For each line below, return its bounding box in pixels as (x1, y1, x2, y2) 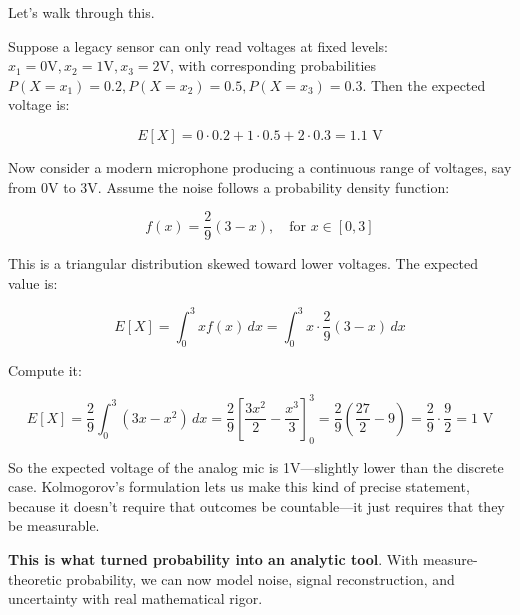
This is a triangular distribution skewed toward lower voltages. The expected (8, 253, 478, 274)
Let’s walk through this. (8, 2, 155, 22)
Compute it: (8, 359, 82, 380)
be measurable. (8, 515, 100, 536)
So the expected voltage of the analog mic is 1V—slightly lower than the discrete (8, 456, 504, 477)
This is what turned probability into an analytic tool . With (8, 548, 419, 569)
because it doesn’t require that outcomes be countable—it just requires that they (8, 495, 505, 516)
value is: (8, 272, 58, 293)
